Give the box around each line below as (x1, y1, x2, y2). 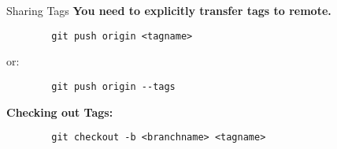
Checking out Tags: (6, 103, 113, 120)
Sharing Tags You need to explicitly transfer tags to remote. (6, 2, 331, 18)
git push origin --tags (51, 80, 176, 92)
